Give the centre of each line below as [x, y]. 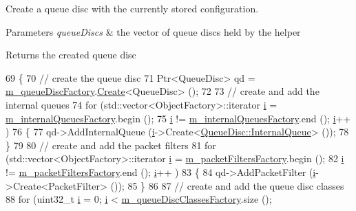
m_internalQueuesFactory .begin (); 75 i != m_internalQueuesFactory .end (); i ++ [178, 118]
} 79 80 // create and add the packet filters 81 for [111, 145]
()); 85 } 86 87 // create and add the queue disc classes [227, 185]
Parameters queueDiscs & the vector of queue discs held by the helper [153, 31]
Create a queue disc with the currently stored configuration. [132, 8]
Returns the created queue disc [71, 55]
